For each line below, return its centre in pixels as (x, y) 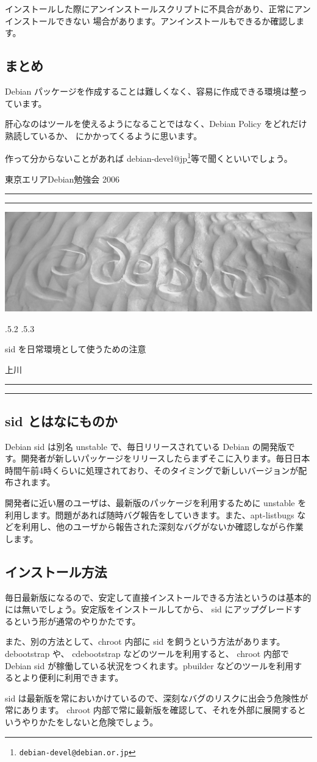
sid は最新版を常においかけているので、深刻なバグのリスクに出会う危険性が (157, 698)
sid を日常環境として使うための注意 (76, 349)
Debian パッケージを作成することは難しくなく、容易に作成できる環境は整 (152, 91)
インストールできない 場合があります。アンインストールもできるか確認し (151, 20)
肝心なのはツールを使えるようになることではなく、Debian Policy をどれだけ (156, 124)
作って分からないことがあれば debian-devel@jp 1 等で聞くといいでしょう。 (149, 158)
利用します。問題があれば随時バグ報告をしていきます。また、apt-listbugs (150, 514)
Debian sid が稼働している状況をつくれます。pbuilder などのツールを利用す (154, 665)
